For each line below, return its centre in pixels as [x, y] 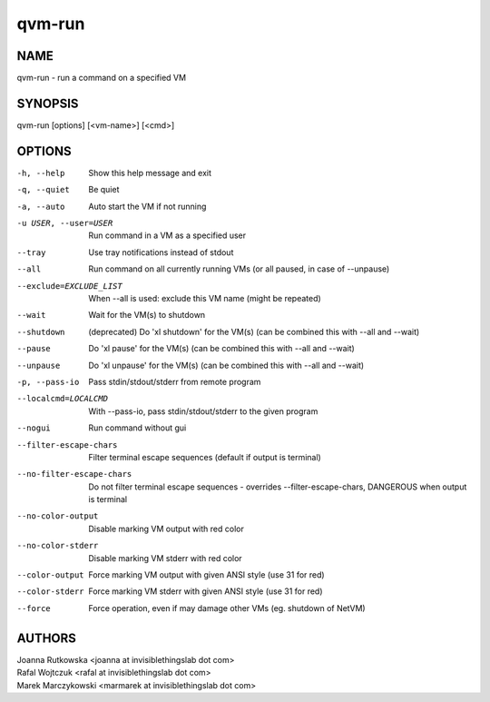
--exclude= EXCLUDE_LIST [69, 286]
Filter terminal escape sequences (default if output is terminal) [205, 457]
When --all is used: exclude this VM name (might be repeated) [205, 298]
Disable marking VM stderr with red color [165, 558]
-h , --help [41, 173]
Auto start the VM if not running [147, 206]
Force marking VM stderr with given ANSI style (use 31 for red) [206, 591]
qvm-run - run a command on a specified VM [101, 78]
